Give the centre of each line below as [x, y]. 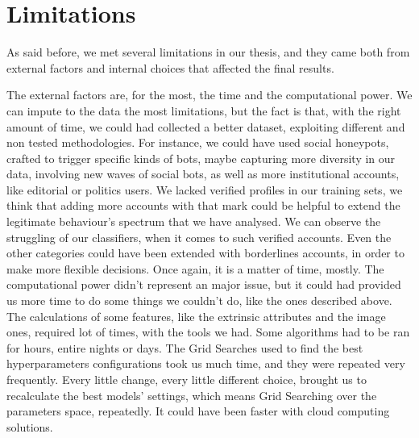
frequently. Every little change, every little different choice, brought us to [187, 379]
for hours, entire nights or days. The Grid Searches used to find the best [185, 347]
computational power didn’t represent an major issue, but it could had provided [204, 284]
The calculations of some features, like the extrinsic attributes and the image [196, 316]
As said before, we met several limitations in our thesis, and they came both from [208, 52]
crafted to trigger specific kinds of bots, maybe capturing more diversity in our [201, 158]
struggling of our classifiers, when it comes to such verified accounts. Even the [199, 237]
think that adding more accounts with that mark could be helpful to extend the [203, 205]
